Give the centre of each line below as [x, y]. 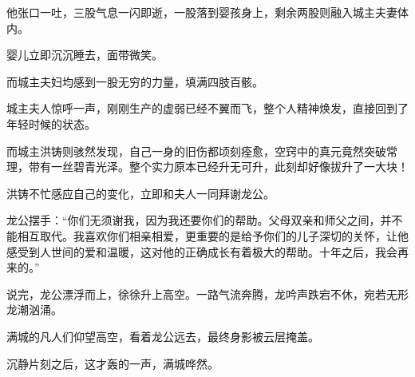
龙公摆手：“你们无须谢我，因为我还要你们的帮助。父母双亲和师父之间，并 [199, 220]
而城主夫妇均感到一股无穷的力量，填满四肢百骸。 [135, 81]
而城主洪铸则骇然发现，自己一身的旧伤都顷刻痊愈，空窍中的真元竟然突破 [196, 151]
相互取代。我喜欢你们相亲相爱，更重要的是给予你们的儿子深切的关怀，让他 [213, 235]
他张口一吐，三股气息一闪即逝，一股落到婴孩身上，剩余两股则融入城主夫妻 [202, 12]
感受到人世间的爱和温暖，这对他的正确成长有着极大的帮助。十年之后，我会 [202, 251]
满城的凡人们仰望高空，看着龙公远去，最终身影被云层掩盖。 [163, 336]
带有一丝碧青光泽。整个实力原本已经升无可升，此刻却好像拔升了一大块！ [218, 167]
